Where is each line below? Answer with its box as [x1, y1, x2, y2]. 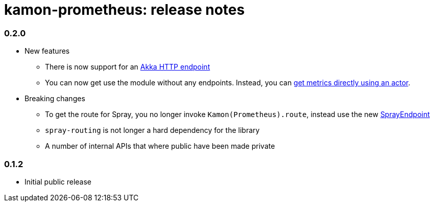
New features [25, 47, 70, 56]
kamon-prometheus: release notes [4, 1, 245, 18]
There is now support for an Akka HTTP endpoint [45, 62, 210, 72]
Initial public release [25, 177, 92, 186]
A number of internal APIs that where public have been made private [45, 142, 275, 151]
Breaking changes [25, 94, 85, 103]
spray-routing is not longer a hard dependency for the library [45, 126, 260, 135]
